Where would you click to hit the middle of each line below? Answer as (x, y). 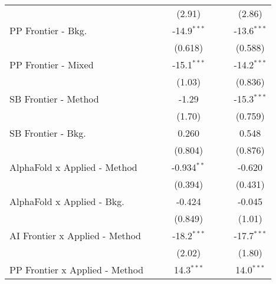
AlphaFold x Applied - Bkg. (67, 201)
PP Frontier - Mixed (52, 65)
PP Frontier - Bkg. (48, 30)
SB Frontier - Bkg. (48, 133)
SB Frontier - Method (54, 99)
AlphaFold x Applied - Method (73, 167)
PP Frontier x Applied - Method (77, 270)
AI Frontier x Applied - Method (75, 235)
